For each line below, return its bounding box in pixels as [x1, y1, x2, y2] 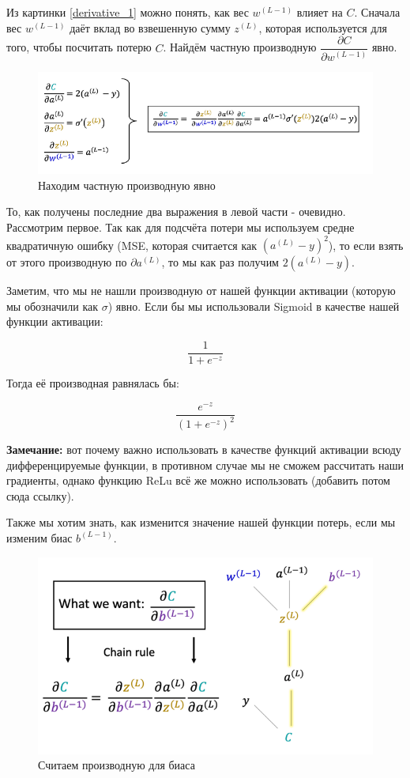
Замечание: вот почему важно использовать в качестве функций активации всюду [6, 441, 401, 457]
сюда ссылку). [6, 487, 74, 504]
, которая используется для [258, 19, 387, 36]
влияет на [296, 4, 343, 20]
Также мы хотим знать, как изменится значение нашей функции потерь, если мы [6, 514, 396, 531]
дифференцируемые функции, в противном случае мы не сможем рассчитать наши [6, 456, 404, 473]
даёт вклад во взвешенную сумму [70, 19, 231, 36]
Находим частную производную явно [38, 176, 216, 193]
